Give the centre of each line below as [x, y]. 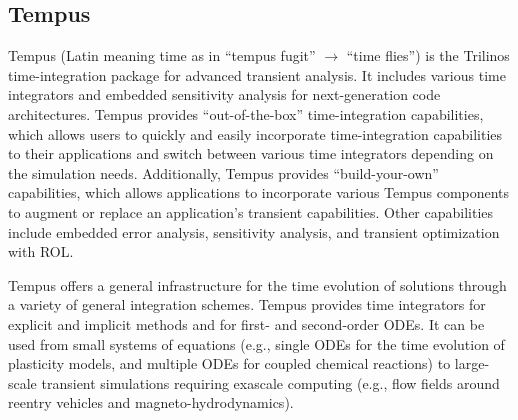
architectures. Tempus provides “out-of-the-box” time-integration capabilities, [246, 113]
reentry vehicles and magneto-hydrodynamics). [151, 402]
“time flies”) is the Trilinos [428, 55]
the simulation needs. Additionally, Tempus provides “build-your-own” [223, 172]
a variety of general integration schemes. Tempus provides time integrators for [247, 304]
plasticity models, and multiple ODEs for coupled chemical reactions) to [229, 363]
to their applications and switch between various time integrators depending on [251, 153]
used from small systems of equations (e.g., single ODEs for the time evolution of [256, 343]
